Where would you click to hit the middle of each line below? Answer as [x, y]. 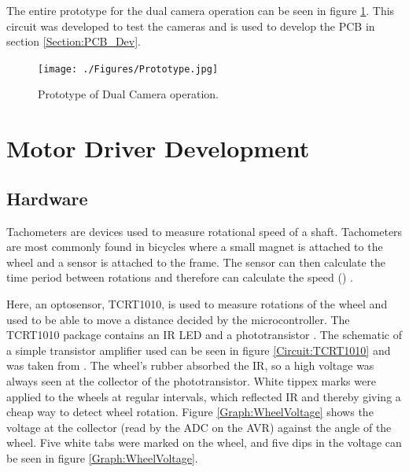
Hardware [47, 198]
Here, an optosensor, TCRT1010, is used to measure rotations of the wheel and [197, 303]
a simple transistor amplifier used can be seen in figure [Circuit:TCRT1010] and [199, 350]
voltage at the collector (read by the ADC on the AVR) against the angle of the [199, 427]
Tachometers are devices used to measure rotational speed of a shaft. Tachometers [204, 231]
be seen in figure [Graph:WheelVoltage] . [102, 457]
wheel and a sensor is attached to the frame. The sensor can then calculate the [196, 262]
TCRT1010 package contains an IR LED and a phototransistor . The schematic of [204, 335]
